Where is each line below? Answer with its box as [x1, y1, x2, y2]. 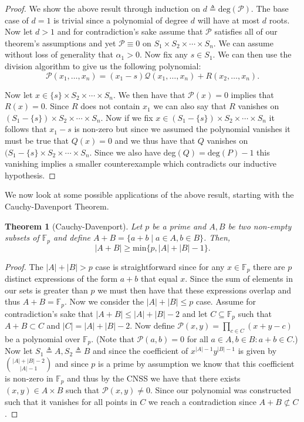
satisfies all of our [214, 25, 278, 38]
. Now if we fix [100, 111, 153, 123]
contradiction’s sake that [5, 307, 93, 319]
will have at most [197, 13, 260, 26]
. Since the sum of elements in [185, 272, 293, 284]
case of [5, 13, 29, 26]
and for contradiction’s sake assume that [57, 25, 203, 38]
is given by [238, 345, 277, 357]
